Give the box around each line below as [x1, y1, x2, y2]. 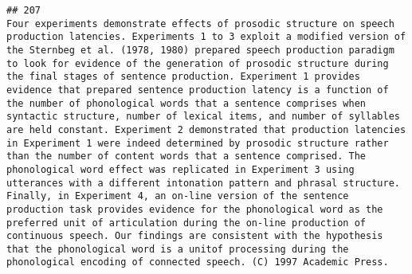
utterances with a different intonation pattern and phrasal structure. [6, 177, 400, 189]
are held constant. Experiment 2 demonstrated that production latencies [6, 123, 406, 135]
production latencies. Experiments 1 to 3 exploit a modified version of [6, 31, 406, 43]
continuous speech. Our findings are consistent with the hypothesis [6, 230, 383, 242]
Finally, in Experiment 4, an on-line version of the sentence [6, 190, 349, 202]
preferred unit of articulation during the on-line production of [6, 217, 367, 229]
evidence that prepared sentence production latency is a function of [6, 84, 389, 96]
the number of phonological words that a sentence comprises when [6, 97, 367, 109]
